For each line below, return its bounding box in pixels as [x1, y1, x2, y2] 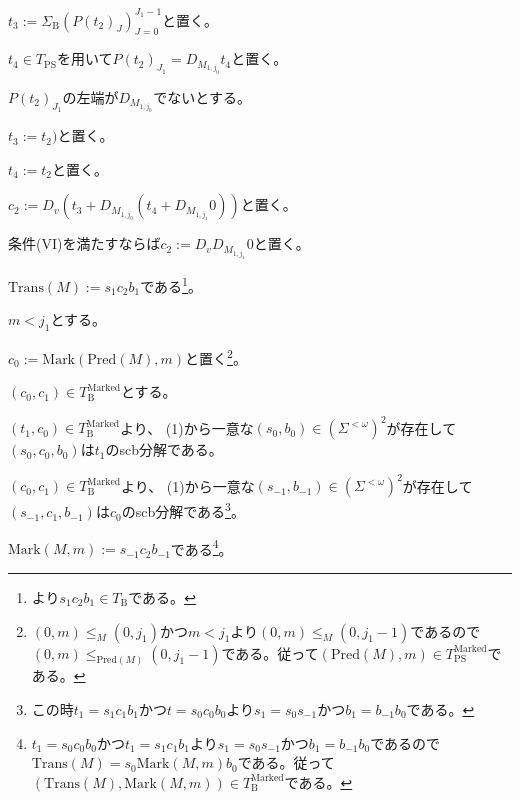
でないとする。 [153, 86, 251, 107]
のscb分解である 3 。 [121, 498, 245, 522]
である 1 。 [140, 272, 202, 296]
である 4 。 [170, 535, 233, 559]
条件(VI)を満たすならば [8, 233, 161, 254]
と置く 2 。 [185, 344, 247, 368]
